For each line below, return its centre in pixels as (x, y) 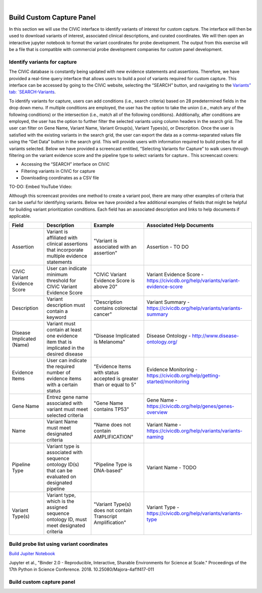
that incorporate (65, 250)
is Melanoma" (110, 342)
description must (66, 305)
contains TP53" (112, 409)
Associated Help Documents (180, 225)
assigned (57, 508)
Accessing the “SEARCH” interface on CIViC (65, 164)
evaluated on (62, 477)
